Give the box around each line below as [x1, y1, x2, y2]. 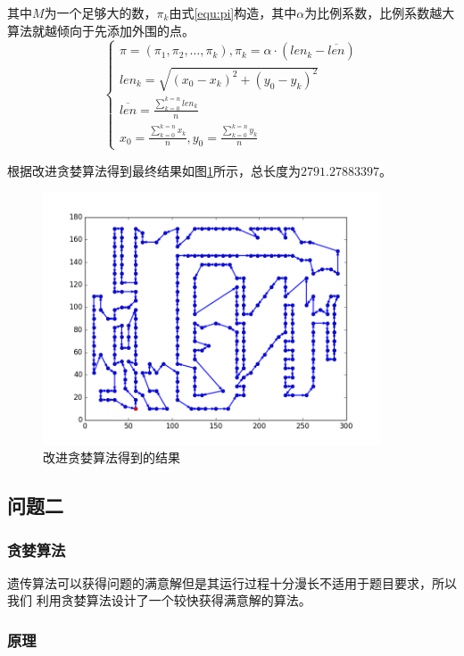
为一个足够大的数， [44, 4, 157, 21]
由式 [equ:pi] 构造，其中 [169, 4, 297, 21]
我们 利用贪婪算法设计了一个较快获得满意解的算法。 [7, 591, 311, 610]
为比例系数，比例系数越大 [304, 4, 455, 21]
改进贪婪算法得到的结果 [43, 448, 180, 467]
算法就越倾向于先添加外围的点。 [7, 21, 195, 39]
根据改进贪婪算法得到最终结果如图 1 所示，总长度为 [7, 161, 301, 179]
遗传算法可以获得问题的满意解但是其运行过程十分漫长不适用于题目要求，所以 [7, 573, 457, 592]
